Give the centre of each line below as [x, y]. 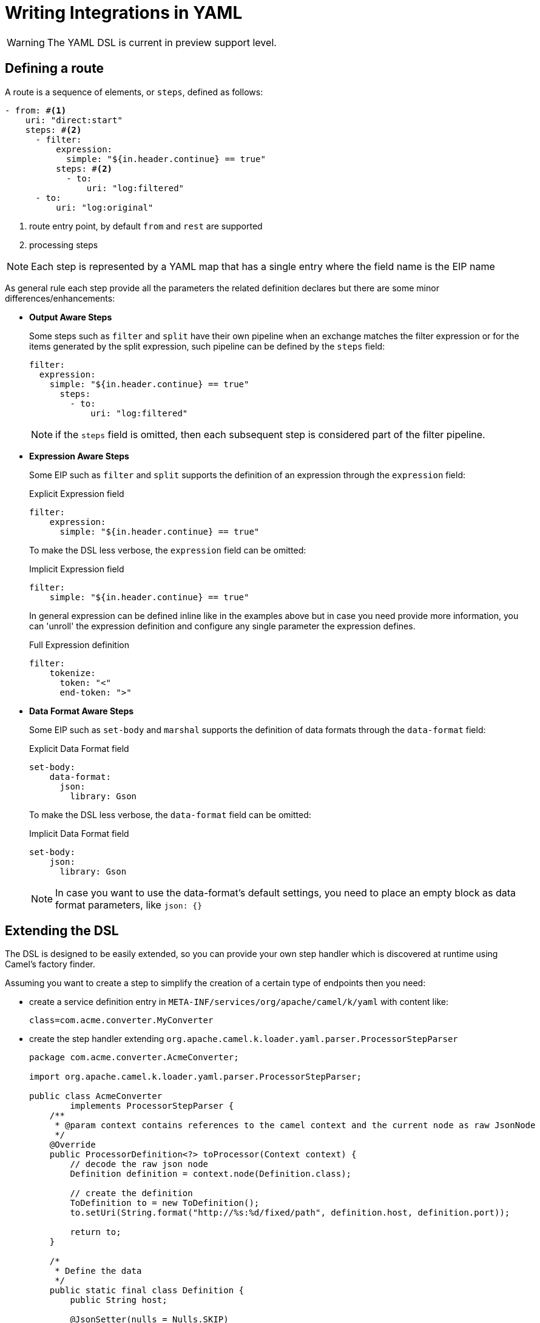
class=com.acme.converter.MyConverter [121, 1020]
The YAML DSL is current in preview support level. [162, 42]
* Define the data [98, 1271]
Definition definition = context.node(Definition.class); [211, 1174]
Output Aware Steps [71, 317]
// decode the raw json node [139, 1164]
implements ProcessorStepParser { [152, 1106]
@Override [73, 1145]
